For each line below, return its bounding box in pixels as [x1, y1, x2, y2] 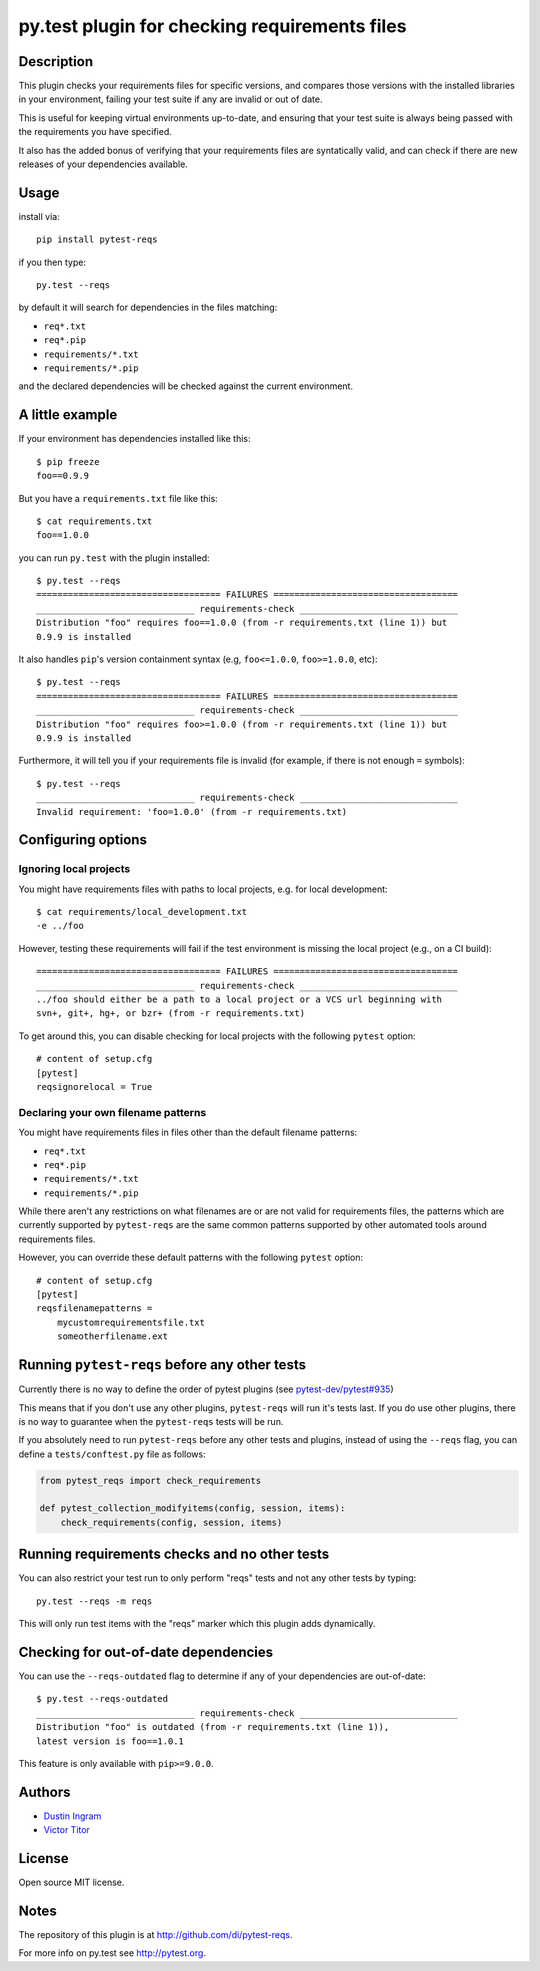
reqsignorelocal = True [36, 1081, 153, 1092]
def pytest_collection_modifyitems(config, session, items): [39, 1503, 346, 1514]
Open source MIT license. [18, 1876, 125, 1889]
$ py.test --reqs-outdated [36, 1693, 169, 1705]
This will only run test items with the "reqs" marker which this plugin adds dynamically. [18, 1618, 376, 1630]
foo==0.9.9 [36, 470, 90, 482]
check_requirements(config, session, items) [60, 1516, 283, 1528]
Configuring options [18, 831, 147, 849]
